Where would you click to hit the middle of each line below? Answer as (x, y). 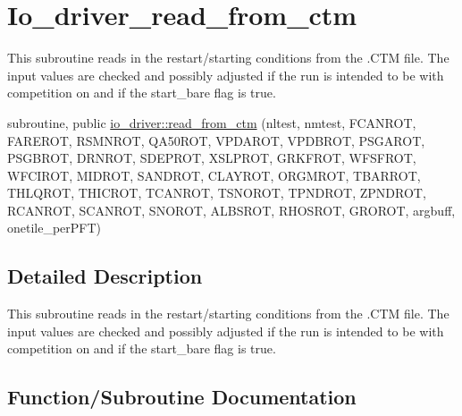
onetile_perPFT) (55, 228)
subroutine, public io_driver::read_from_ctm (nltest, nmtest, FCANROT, (212, 122)
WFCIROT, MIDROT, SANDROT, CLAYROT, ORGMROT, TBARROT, (214, 175)
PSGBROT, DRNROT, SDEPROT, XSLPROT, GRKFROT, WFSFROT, (212, 158)
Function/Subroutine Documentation (182, 397)
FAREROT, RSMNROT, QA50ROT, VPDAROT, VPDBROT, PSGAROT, (216, 140)
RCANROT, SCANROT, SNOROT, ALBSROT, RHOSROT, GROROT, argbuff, (231, 210)
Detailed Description (105, 276)
